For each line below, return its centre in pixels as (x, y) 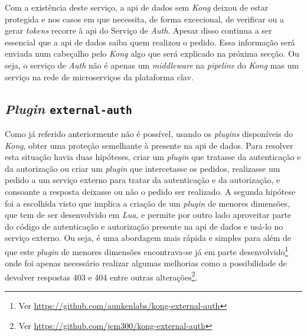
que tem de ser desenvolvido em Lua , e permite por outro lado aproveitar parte (148, 215)
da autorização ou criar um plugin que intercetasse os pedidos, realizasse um (143, 168)
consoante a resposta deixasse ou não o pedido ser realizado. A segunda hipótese (150, 191)
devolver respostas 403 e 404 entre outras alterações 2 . (101, 276)
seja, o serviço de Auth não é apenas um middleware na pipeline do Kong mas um (152, 65)
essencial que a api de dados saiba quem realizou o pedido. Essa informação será (150, 42)
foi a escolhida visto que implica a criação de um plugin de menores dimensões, (147, 203)
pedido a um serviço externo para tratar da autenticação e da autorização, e (143, 180)
